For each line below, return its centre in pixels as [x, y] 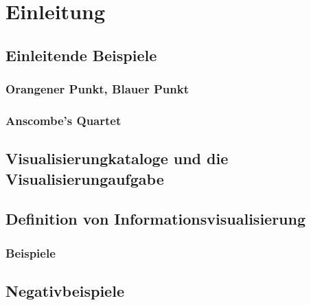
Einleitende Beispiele [81, 55]
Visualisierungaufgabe [85, 178]
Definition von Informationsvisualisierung [156, 219]
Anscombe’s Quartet [64, 120]
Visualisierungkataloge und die [117, 158]
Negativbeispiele [65, 291]
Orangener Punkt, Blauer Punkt [97, 89]
